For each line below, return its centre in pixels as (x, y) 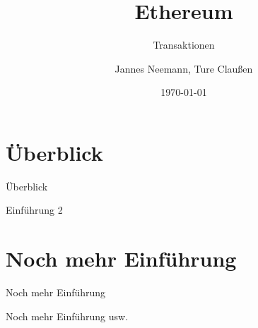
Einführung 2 (34, 210)
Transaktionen (184, 45)
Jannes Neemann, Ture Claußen (184, 68)
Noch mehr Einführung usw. (67, 316)
